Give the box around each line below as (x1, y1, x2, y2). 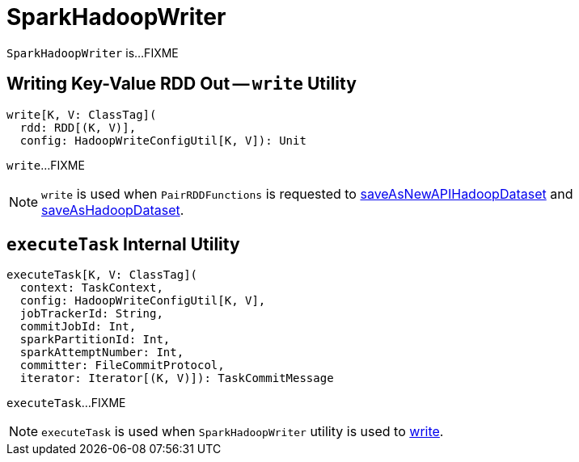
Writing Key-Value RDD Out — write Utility (6, 73, 357, 94)
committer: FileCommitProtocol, (19, 359, 225, 372)
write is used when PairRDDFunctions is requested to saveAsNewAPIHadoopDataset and (41, 185, 573, 202)
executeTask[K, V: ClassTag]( (6, 268, 198, 282)
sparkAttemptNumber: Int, (19, 346, 184, 359)
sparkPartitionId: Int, (19, 333, 171, 346)
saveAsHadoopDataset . (41, 201, 184, 218)
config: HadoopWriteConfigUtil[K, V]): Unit (19, 133, 306, 147)
